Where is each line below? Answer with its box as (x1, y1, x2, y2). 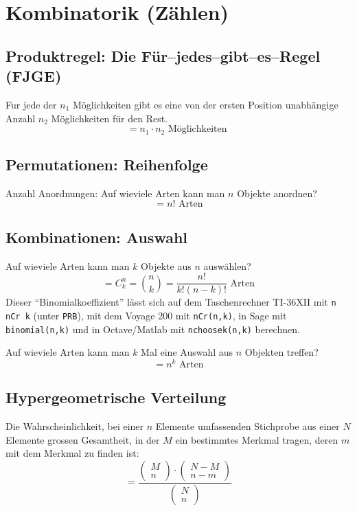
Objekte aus (141, 258, 192, 273)
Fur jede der (5, 97, 57, 111)
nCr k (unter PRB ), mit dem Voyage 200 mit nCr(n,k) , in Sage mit (5, 308, 287, 322)
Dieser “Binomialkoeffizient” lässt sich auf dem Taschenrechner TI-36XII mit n (5, 295, 336, 309)
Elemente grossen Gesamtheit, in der (5, 432, 160, 446)
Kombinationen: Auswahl (5, 226, 188, 247)
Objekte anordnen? (237, 185, 317, 200)
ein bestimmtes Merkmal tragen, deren (175, 432, 338, 446)
